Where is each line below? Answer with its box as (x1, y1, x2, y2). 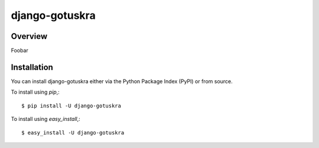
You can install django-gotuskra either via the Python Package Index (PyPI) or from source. (11, 77, 233, 85)
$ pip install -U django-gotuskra (21, 102, 121, 109)
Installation (11, 62, 53, 72)
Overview (11, 31, 48, 41)
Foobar (11, 47, 29, 54)
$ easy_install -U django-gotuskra (21, 129, 125, 136)
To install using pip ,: (11, 88, 60, 96)
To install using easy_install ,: (11, 116, 81, 123)
